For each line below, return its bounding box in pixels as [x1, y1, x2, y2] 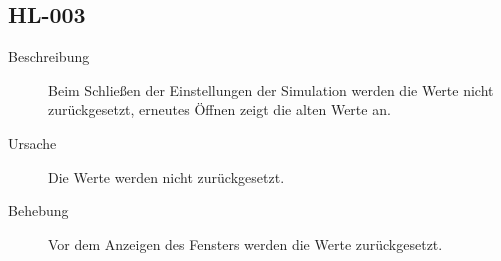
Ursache [8, 132, 57, 153]
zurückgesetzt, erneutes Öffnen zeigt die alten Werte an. [48, 99, 391, 120]
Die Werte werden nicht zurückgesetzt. [48, 166, 285, 187]
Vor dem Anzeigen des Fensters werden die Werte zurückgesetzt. [48, 233, 443, 254]
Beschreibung [8, 46, 90, 67]
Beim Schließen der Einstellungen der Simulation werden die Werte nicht [48, 79, 494, 100]
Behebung [8, 200, 69, 221]
